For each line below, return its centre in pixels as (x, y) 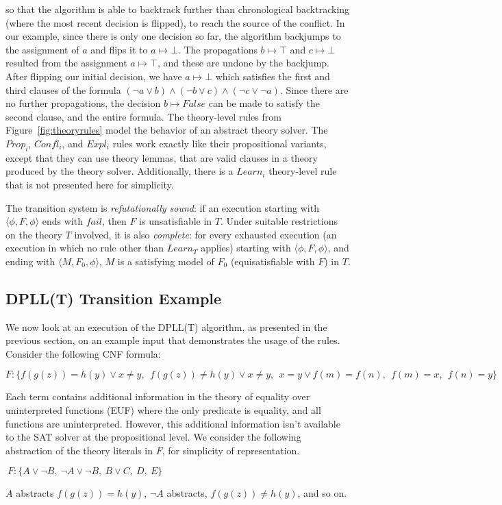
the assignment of (42, 49)
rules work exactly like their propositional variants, (219, 143)
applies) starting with (246, 248)
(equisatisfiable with (273, 261)
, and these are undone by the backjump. (243, 63)
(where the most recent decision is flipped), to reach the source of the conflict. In (175, 22)
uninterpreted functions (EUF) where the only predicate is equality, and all (163, 410)
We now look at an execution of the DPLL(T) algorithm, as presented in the (166, 327)
